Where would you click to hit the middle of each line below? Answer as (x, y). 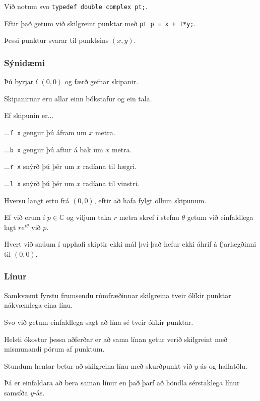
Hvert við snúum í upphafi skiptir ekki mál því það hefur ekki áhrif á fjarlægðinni (130, 244)
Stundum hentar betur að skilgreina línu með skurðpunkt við (98, 365)
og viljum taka (89, 217)
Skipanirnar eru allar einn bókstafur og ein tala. (78, 98)
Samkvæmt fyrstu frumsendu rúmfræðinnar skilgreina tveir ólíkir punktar (118, 295)
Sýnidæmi (24, 62)
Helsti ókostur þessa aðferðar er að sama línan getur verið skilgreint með (116, 339)
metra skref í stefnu (149, 217)
